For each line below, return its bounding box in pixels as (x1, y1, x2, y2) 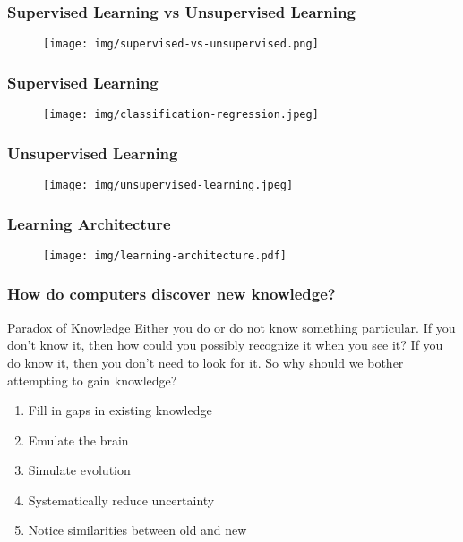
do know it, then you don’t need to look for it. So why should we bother (7, 352, 404, 371)
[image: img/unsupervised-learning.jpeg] (43, 178, 294, 191)
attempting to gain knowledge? (7, 370, 177, 389)
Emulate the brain (28, 430, 129, 449)
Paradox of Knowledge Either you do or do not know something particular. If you (7, 318, 456, 336)
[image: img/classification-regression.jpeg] (43, 108, 319, 122)
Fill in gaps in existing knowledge (28, 401, 212, 419)
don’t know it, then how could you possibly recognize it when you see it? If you (7, 335, 443, 354)
